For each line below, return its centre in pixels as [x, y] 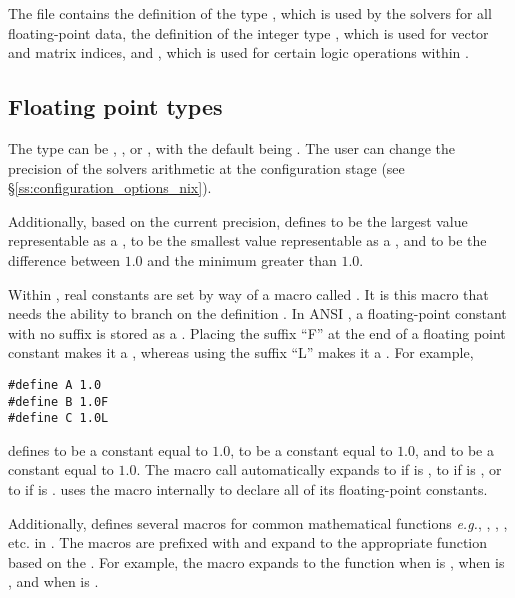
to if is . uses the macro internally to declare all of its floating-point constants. [248, 489]
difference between [64, 259]
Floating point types [115, 106]
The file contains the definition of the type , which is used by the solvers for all [250, 13]
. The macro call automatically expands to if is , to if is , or [319, 469]
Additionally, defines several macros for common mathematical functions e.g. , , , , [258, 522]
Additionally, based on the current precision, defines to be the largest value [238, 220]
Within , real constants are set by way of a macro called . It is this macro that [248, 293]
